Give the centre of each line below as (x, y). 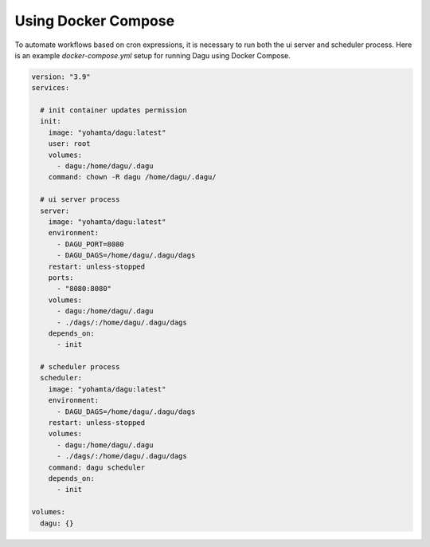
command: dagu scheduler (97, 467)
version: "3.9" (61, 77)
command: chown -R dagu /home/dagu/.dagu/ (132, 177)
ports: (61, 277)
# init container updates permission (113, 110)
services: (51, 88)
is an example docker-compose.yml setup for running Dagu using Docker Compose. (152, 55)
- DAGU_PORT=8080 (91, 244)
